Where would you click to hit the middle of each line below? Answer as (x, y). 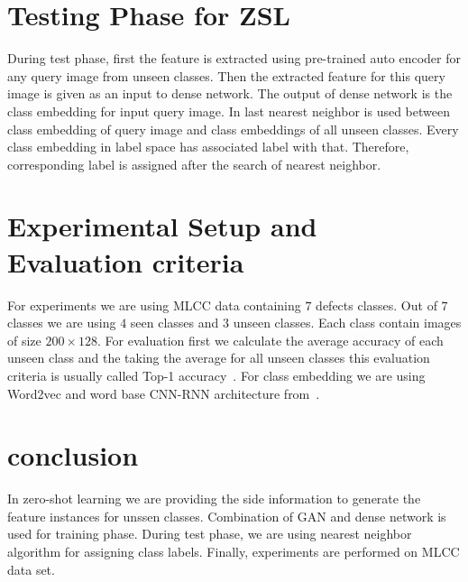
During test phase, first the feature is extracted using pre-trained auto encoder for (234, 58)
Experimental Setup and (162, 226)
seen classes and (174, 323)
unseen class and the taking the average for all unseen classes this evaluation (219, 358)
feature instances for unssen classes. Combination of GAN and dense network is (227, 516)
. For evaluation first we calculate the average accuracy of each (271, 340)
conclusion (73, 455)
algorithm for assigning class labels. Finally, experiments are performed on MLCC (234, 552)
